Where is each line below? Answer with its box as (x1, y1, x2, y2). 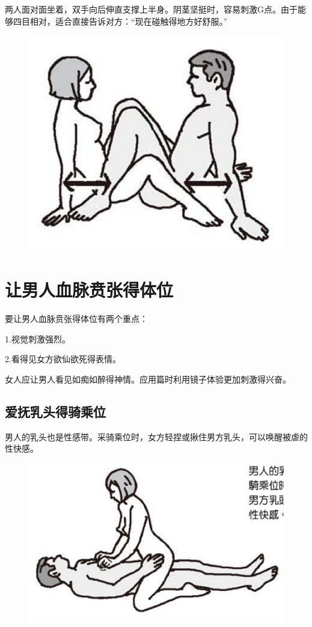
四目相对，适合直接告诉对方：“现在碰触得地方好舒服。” (13, 14, 228, 27)
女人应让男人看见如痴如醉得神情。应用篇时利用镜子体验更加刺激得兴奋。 (5, 372, 291, 385)
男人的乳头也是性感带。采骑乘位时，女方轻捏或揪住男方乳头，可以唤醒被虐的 (5, 430, 308, 443)
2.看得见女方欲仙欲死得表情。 (5, 353, 121, 365)
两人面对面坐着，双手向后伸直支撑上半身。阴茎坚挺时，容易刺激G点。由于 (5, 3, 298, 15)
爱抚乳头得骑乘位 (5, 402, 106, 420)
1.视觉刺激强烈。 (5, 332, 70, 345)
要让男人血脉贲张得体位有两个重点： (5, 312, 148, 325)
